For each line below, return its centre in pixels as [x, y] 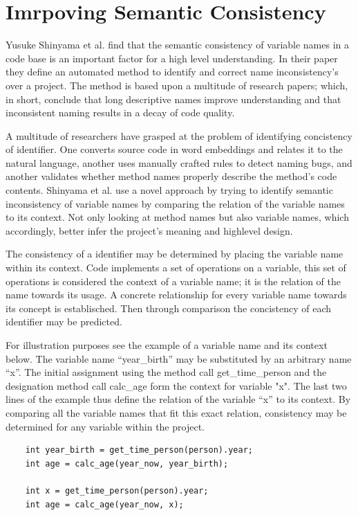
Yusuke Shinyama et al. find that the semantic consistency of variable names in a [178, 45]
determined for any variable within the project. [105, 426]
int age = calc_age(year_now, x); [104, 504]
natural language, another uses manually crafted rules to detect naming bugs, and [179, 162]
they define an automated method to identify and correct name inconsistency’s [172, 72]
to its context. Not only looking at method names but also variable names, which [177, 217]
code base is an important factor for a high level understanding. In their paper [172, 58]
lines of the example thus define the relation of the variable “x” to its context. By [178, 399]
